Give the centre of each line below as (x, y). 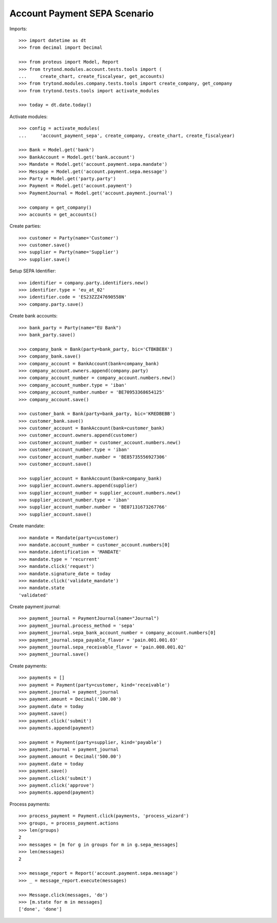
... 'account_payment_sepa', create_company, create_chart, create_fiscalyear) (127, 135)
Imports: (18, 29)
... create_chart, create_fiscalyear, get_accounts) (92, 76)
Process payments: (30, 804)
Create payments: (28, 666)
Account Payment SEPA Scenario (82, 13)
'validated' (34, 595)
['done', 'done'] (40, 909)
